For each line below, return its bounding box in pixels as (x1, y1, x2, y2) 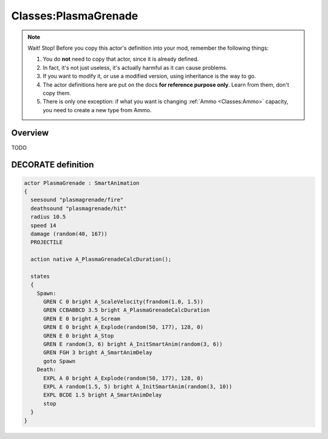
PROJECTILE (30, 239, 63, 246)
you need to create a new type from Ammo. (43, 106, 152, 113)
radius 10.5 (30, 213, 66, 221)
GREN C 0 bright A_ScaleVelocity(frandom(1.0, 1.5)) (43, 298, 203, 306)
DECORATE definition (11, 159, 94, 170)
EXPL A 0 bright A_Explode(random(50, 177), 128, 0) (43, 375, 203, 381)
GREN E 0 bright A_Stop (43, 332, 114, 339)
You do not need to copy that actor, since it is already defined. (43, 55, 199, 63)
